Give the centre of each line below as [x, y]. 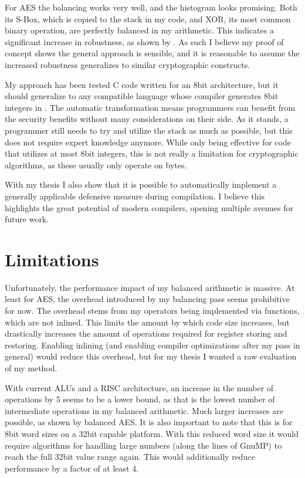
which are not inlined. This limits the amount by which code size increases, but [147, 322]
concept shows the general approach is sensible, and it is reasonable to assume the [152, 53]
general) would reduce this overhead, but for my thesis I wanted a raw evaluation [151, 356]
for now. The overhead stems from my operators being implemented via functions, [152, 310]
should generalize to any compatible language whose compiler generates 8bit [142, 96]
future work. [27, 219]
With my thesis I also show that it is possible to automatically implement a [141, 184]
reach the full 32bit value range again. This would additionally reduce [130, 457]
